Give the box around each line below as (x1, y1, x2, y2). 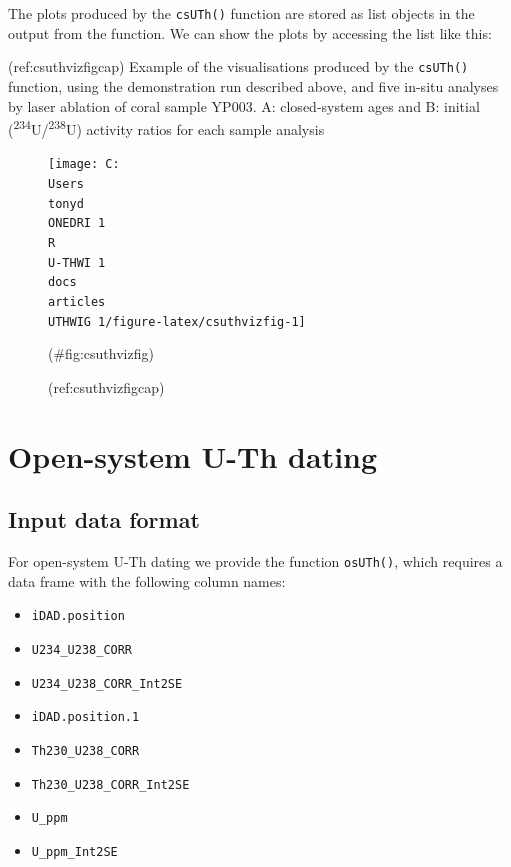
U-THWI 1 (48, 255, 106, 270)
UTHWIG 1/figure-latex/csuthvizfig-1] (48, 314, 306, 329)
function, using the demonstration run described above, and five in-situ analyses (8, 75, 499, 96)
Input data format (8, 504, 200, 535)
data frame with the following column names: (8, 570, 286, 591)
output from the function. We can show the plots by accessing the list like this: (8, 22, 492, 43)
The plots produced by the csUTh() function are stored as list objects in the (8, 3, 475, 23)
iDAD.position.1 (31, 710, 140, 725)
